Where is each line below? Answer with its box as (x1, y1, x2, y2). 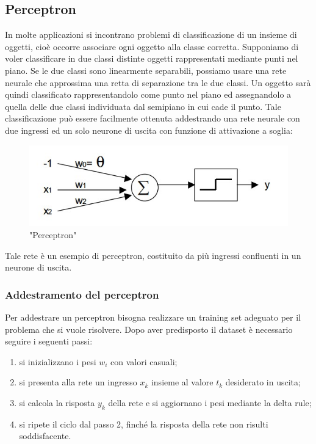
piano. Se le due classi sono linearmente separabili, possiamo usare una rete (5, 64, 287, 76)
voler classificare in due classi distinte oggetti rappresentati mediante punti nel (5, 52, 298, 65)
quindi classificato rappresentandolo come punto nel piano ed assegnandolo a (5, 88, 292, 101)
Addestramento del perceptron (5, 286, 159, 302)
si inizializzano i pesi (19, 355, 96, 368)
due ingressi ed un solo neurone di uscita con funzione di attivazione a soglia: (5, 123, 293, 136)
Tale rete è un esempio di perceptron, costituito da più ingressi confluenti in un (5, 249, 301, 261)
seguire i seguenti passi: (5, 335, 93, 348)
